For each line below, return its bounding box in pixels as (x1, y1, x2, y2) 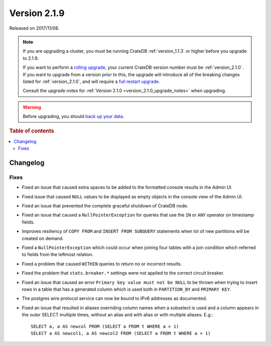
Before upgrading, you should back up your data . (23, 113, 124, 120)
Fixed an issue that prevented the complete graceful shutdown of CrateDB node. (22, 203, 188, 209)
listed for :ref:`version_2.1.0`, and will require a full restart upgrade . (23, 78, 160, 84)
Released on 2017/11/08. (9, 25, 60, 31)
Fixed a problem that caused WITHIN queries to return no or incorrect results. (22, 261, 182, 267)
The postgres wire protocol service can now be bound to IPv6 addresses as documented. (22, 295, 207, 301)
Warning (23, 104, 41, 110)
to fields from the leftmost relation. (22, 252, 94, 258)
